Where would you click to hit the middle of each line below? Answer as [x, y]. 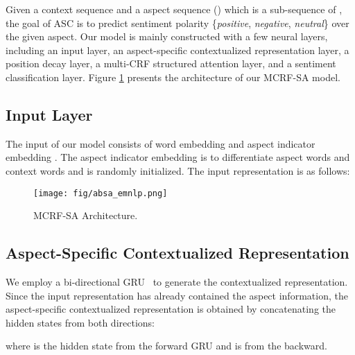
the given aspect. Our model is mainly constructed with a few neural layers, [167, 36]
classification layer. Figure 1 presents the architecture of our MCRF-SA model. [173, 77]
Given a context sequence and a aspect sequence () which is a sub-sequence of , [174, 9]
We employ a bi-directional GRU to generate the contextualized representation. [177, 282]
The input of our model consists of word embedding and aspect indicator [161, 143]
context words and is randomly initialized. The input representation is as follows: [178, 170]
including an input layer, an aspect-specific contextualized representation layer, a [177, 50]
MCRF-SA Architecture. [86, 215]
